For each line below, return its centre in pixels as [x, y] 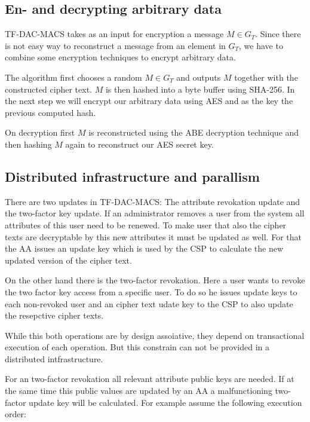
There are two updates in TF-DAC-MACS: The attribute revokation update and [153, 201]
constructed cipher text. [48, 89]
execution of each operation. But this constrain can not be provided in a [137, 347]
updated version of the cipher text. [68, 260]
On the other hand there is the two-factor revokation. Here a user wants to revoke [155, 280]
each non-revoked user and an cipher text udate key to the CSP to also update [149, 303]
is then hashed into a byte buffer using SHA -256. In [200, 89]
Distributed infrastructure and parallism [132, 176]
